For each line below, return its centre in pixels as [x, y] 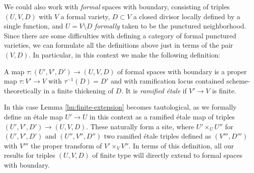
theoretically [23, 90]
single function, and [34, 26]
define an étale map [33, 116]
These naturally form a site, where [142, 126]
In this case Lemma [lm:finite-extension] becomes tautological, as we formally [120, 107]
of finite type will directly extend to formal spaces [167, 155]
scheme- [238, 81]
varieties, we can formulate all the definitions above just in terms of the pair [119, 45]
